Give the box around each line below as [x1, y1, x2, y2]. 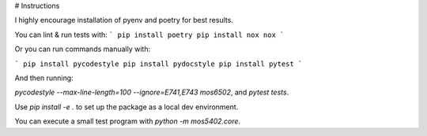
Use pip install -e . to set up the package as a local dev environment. [14, 102, 239, 112]
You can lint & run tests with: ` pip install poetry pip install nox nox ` [14, 30, 285, 39]
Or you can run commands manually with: [14, 44, 150, 54]
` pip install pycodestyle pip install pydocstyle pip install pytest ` [14, 59, 303, 68]
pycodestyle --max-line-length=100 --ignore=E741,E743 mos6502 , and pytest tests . [14, 87, 289, 97]
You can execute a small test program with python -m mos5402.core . [14, 116, 241, 126]
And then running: [14, 73, 74, 83]
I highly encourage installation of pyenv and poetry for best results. [14, 16, 233, 25]
